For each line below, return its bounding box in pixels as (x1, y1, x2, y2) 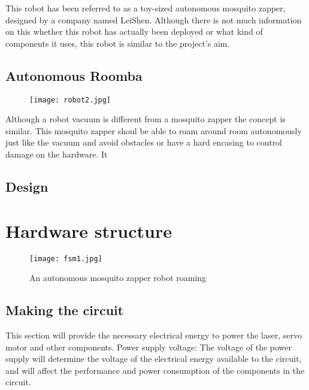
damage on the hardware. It (5, 148, 108, 161)
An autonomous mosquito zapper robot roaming (29, 271, 207, 284)
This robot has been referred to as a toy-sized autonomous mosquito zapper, (5, 2, 286, 14)
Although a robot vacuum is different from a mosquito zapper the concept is (5, 113, 286, 125)
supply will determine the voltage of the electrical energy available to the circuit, (5, 352, 302, 365)
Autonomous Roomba (5, 66, 143, 84)
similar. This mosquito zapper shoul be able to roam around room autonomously (5, 124, 302, 137)
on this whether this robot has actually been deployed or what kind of (5, 25, 263, 38)
